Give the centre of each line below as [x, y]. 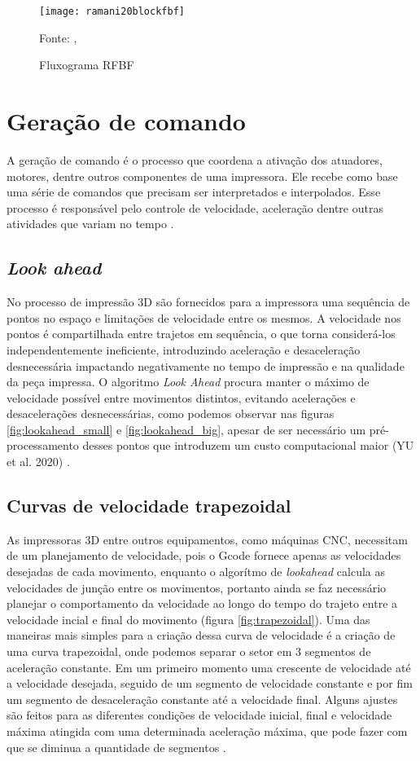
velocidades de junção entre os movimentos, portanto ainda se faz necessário [197, 587]
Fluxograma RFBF [87, 65]
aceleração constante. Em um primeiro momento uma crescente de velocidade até [209, 667]
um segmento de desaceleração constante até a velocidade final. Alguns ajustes [202, 699]
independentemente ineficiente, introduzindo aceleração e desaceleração [184, 349]
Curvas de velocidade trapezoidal [149, 506]
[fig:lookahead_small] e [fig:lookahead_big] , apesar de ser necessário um [186, 429]
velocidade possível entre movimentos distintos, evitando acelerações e [181, 397]
